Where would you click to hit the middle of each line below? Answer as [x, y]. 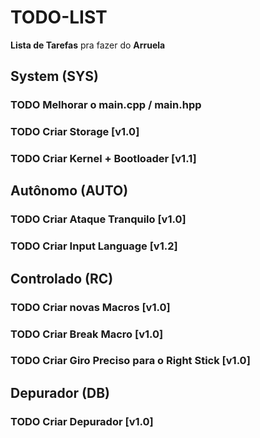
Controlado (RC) [62, 278]
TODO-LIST [59, 17]
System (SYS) [54, 76]
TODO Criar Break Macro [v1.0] [87, 334]
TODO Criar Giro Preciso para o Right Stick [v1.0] [130, 361]
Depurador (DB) [60, 392]
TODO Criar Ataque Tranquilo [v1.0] [98, 219]
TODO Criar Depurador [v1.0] [82, 421]
